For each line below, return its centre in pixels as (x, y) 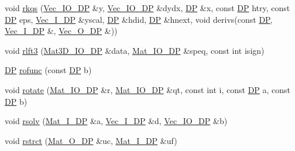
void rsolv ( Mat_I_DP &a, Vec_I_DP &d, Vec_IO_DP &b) (116, 121)
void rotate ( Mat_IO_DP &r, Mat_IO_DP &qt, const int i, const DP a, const (148, 89)
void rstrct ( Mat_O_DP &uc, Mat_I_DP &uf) (91, 140)
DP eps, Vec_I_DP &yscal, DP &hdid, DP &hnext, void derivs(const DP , (139, 19)
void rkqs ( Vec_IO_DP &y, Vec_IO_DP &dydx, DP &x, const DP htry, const (147, 8)
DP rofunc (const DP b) (48, 70)
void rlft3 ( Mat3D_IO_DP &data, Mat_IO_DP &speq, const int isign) (135, 50)
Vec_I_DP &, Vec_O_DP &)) (61, 31)
